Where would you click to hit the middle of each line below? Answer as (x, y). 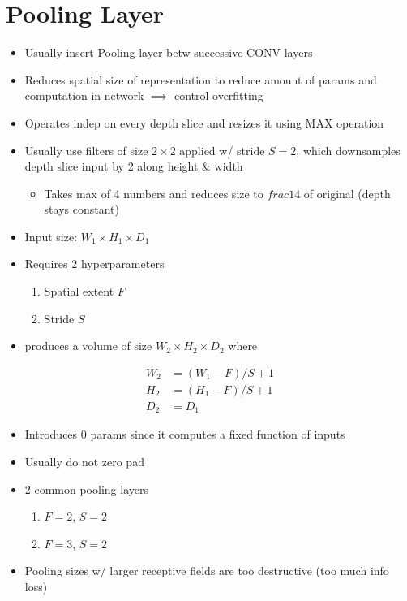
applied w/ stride (222, 150)
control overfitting (218, 95)
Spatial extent (79, 291)
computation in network (84, 95)
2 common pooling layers (86, 489)
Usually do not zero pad (84, 461)
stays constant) (81, 209)
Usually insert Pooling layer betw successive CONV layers (169, 52)
